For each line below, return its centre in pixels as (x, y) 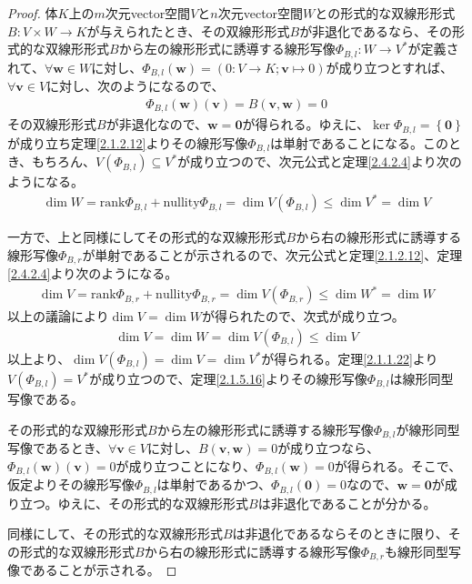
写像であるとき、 (58, 448)
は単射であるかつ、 (214, 484)
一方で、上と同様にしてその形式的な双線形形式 (147, 237)
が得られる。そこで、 (398, 465)
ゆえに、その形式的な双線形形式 (153, 503)
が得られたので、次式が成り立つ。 (303, 316)
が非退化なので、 (157, 124)
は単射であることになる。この (359, 142)
